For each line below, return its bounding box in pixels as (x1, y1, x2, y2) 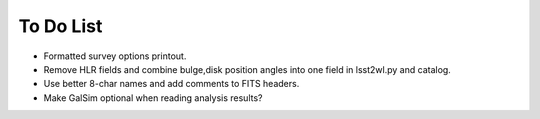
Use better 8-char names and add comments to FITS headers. (43, 78, 300, 90)
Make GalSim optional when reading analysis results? (43, 91, 263, 104)
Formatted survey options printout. (43, 50, 187, 62)
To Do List (18, 15, 103, 37)
